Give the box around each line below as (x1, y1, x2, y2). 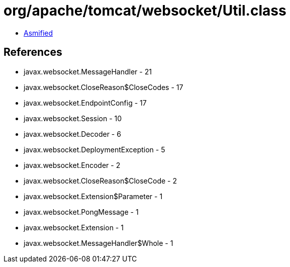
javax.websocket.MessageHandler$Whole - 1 (24, 238, 173, 247)
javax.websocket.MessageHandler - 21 (24, 67, 152, 76)
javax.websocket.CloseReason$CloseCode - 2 (24, 176, 177, 185)
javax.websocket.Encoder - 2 (24, 160, 121, 169)
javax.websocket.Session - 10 (24, 114, 122, 123)
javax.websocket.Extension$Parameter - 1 (24, 192, 163, 201)
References (4, 46, 62, 59)
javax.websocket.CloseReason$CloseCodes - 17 (24, 82, 183, 92)
